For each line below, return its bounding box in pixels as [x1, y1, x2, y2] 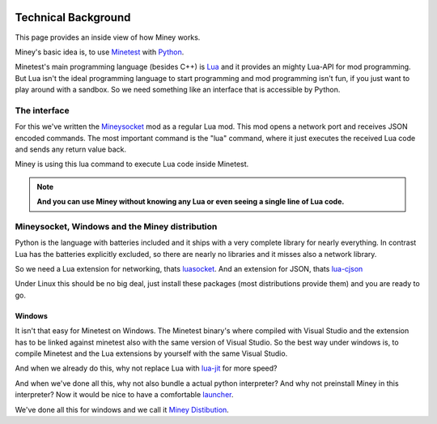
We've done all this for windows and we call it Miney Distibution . [15, 405, 230, 414]
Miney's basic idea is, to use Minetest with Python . [15, 47, 185, 57]
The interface [15, 105, 70, 116]
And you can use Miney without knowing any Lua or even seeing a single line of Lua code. [36, 197, 345, 207]
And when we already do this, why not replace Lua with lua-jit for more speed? [15, 363, 278, 373]
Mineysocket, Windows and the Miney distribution [15, 221, 218, 232]
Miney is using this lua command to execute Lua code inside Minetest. [15, 159, 249, 169]
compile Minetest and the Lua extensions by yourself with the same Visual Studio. [15, 349, 288, 358]
